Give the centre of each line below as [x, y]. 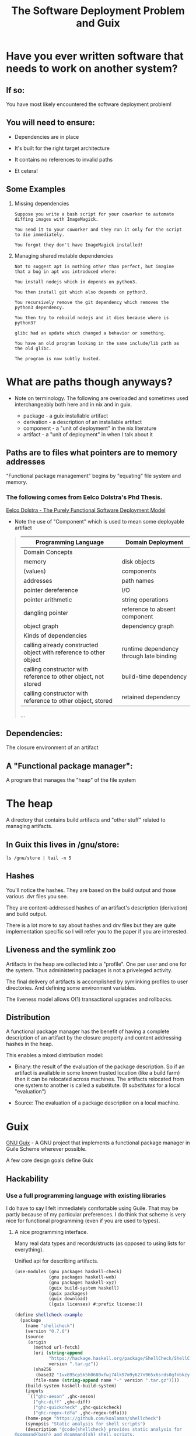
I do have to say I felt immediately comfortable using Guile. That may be [92, 1208]
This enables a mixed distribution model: [55, 1055]
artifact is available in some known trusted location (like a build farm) [97, 1073]
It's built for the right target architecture [62, 148]
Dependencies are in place [47, 136]
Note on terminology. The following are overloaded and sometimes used [101, 398]
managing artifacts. [29, 826]
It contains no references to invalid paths [64, 159]
